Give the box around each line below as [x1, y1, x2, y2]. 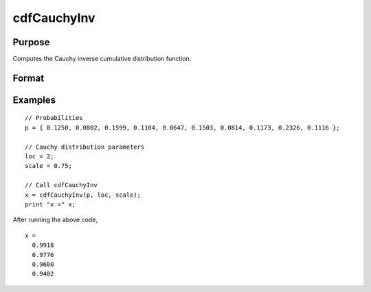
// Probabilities [25, 114, 83, 122]
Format [12, 72, 45, 84]
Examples [12, 94, 56, 106]
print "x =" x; [25, 201, 76, 208]
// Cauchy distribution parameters [25, 143, 145, 151]
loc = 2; [25, 153, 54, 160]
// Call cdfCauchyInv [25, 182, 98, 189]
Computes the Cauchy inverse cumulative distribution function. [12, 55, 192, 63]
